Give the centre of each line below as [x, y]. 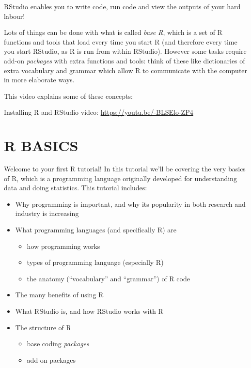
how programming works [63, 246]
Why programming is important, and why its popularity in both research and [130, 204]
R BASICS [41, 146]
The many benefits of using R [59, 295]
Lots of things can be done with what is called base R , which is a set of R [113, 32]
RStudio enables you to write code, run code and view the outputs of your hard [122, 6]
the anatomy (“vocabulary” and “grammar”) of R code [108, 278]
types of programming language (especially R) [95, 262]
